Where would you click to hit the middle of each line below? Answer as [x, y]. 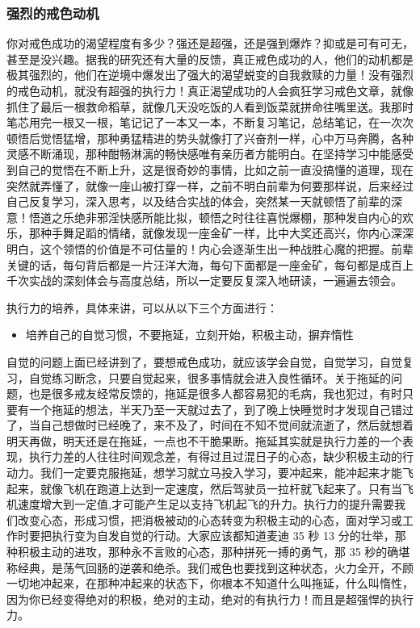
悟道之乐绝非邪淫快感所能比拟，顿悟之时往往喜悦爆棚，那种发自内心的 [215, 217]
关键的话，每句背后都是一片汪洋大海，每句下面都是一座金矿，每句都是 [193, 264]
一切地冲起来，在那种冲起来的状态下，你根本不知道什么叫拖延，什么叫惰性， [210, 583]
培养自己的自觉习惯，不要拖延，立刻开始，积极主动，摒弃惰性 [189, 335]
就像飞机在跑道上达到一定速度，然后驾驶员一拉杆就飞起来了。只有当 [221, 488]
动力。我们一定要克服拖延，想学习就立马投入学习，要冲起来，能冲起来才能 [204, 473]
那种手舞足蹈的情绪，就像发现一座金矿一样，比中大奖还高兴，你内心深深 [221, 233]
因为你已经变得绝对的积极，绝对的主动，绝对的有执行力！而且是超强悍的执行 [210, 599]
